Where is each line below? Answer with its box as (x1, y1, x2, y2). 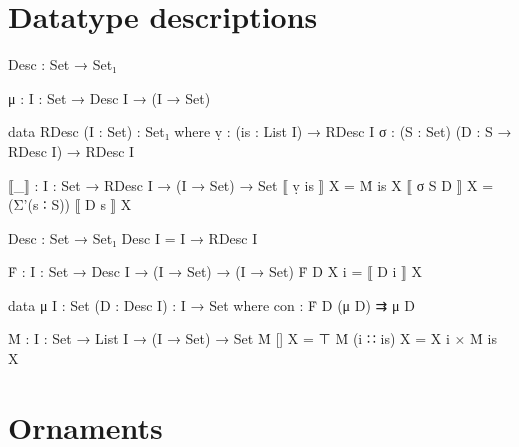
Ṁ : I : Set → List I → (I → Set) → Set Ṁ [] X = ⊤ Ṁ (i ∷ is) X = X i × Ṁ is (8, 328, 497, 349)
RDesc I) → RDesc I (8, 140, 135, 161)
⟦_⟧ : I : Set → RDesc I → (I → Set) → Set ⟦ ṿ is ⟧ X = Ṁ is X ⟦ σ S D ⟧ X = (8, 174, 494, 195)
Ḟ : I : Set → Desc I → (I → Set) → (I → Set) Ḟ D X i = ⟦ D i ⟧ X (8, 261, 422, 282)
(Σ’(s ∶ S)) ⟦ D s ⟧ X (8, 194, 132, 215)
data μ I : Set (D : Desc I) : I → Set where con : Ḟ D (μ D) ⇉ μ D (8, 294, 415, 315)
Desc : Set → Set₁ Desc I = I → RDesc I (8, 227, 258, 248)
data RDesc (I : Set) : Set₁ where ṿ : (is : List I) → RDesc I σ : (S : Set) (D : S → (8, 121, 512, 142)
